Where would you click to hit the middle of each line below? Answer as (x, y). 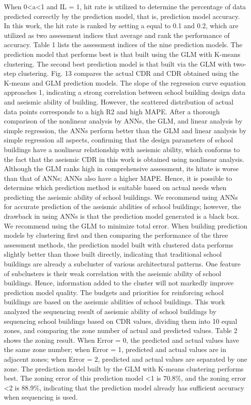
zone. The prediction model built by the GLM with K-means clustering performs (124, 368)
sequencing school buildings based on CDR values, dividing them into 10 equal (121, 321)
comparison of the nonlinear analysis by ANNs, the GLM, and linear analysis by (123, 121)
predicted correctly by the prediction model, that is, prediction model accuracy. (122, 16)
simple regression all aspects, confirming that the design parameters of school (118, 140)
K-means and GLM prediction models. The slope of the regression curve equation (125, 82)
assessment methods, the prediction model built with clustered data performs (119, 244)
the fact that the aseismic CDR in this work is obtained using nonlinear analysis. (124, 159)
